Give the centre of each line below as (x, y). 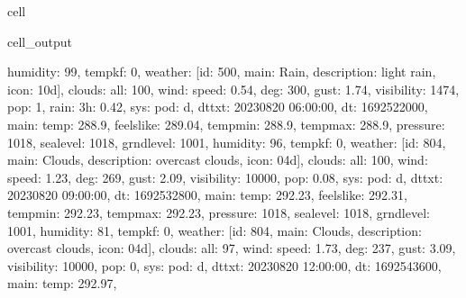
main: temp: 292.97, (62, 283)
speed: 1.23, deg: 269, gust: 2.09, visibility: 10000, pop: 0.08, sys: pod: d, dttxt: (225, 177)
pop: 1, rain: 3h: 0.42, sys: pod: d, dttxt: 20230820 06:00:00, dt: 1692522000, (218, 107)
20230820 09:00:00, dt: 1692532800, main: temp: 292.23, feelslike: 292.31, (207, 195)
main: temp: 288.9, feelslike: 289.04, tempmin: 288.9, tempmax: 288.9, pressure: (226, 124)
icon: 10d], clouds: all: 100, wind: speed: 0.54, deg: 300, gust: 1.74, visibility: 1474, (233, 89)
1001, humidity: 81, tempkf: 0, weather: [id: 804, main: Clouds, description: (215, 230)
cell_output (40, 41)
